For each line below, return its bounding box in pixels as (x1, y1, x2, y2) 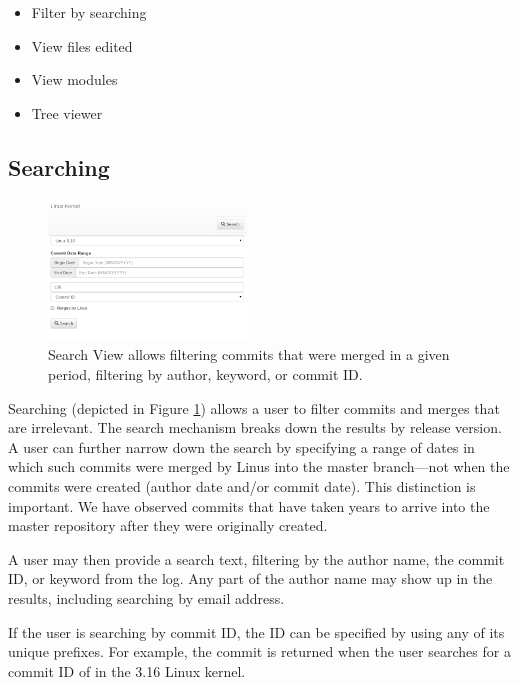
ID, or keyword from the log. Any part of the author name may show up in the (8, 568, 493, 589)
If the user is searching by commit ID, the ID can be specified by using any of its (8, 621, 505, 642)
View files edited (31, 35, 133, 56)
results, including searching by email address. (8, 588, 285, 609)
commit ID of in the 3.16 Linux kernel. (8, 660, 246, 681)
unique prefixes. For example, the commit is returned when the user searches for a (8, 641, 511, 662)
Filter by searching (31, 2, 147, 22)
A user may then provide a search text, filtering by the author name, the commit (8, 548, 505, 569)
